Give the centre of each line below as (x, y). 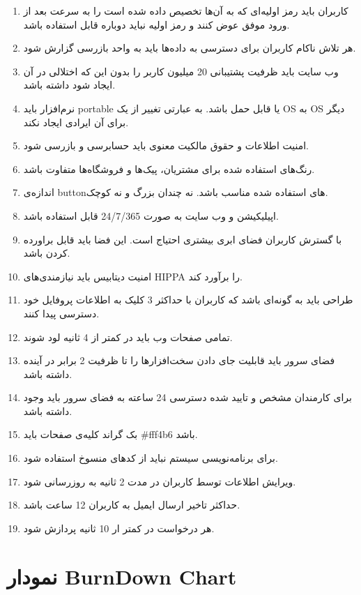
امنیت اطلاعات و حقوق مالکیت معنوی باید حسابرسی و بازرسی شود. (166, 145)
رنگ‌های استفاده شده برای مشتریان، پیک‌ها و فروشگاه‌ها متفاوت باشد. (169, 168)
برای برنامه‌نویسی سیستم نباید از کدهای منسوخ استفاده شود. (151, 458)
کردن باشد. (47, 253)
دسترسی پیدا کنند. (61, 313)
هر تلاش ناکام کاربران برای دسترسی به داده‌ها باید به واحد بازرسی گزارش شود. (190, 48)
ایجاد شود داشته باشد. (69, 85)
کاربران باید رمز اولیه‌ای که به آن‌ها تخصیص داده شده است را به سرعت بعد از (186, 10)
